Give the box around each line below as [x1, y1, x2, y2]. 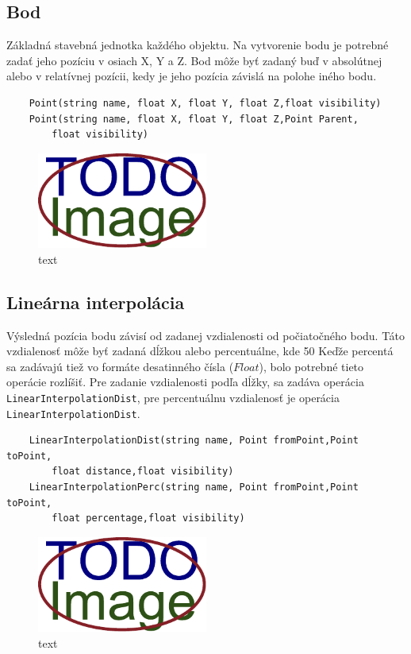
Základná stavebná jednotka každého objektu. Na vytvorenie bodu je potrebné [6, 37, 389, 53]
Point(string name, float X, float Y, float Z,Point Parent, [29, 113, 359, 125]
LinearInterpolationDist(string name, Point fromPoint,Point [29, 435, 359, 447]
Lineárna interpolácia [6, 289, 185, 314]
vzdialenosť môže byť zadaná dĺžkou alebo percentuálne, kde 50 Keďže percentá [6, 342, 394, 359]
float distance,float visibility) [52, 466, 234, 478]
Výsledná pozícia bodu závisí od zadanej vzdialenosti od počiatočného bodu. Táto [6, 327, 405, 343]
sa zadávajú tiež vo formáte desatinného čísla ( [6, 358, 234, 374]
